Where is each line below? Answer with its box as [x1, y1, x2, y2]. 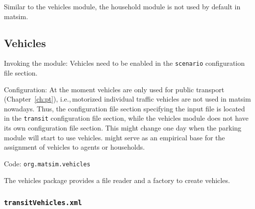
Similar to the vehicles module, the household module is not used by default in [4, 1, 241, 11]
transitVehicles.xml [4, 199, 82, 207]
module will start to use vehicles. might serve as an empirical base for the [4, 132, 225, 142]
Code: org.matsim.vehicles [4, 158, 91, 168]
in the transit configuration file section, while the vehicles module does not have [4, 113, 249, 123]
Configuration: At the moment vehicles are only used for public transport [4, 84, 225, 94]
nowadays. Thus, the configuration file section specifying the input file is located [4, 103, 245, 113]
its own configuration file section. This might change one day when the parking [4, 123, 242, 133]
